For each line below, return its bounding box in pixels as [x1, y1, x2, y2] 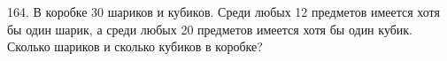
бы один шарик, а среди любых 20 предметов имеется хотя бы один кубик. [7, 19, 413, 38]
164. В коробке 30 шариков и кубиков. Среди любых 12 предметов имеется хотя [7, 3, 440, 20]
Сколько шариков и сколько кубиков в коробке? [7, 37, 263, 56]
